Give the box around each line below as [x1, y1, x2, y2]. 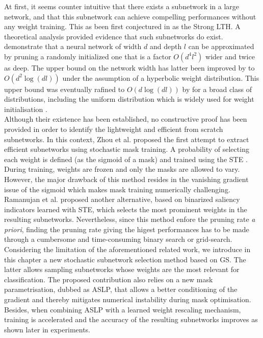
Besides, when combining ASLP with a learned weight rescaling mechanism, [4, 304, 241, 314]
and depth [149, 41, 182, 52]
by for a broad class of [182, 83, 252, 94]
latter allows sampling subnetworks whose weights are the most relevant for [4, 264, 240, 275]
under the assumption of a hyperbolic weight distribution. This [62, 72, 259, 83]
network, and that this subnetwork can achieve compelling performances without [4, 11, 256, 21]
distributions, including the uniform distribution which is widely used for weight [4, 94, 254, 104]
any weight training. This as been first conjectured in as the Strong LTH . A [4, 21, 241, 32]
